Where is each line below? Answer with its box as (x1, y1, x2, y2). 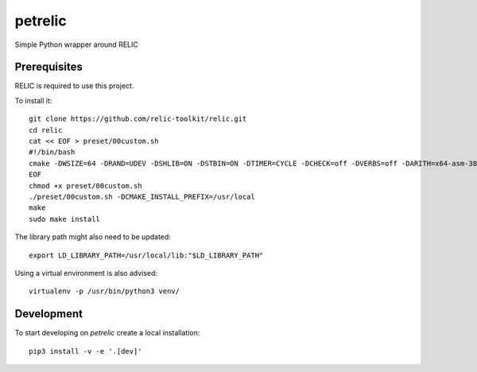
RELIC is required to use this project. (14, 81, 134, 91)
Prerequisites (14, 60, 83, 74)
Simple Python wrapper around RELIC (14, 40, 138, 49)
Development (14, 307, 83, 321)
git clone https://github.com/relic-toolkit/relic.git (29, 114, 247, 123)
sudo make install (29, 215, 101, 223)
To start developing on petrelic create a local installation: (14, 328, 200, 338)
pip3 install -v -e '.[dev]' (29, 347, 142, 355)
